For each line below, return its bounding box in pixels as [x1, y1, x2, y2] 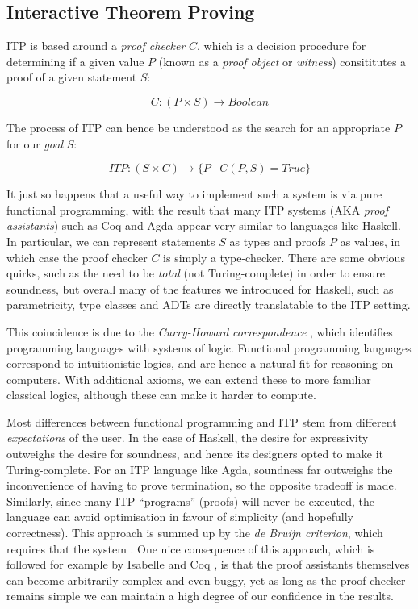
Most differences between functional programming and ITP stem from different [6, 413, 397, 430]
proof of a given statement [6, 69, 137, 86]
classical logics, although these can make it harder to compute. [6, 386, 316, 403]
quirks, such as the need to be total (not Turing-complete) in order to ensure [6, 265, 386, 282]
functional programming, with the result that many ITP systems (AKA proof [6, 201, 389, 218]
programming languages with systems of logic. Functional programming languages [6, 339, 412, 356]
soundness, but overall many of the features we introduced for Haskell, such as [6, 280, 394, 297]
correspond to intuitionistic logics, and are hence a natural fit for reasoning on [6, 355, 394, 372]
